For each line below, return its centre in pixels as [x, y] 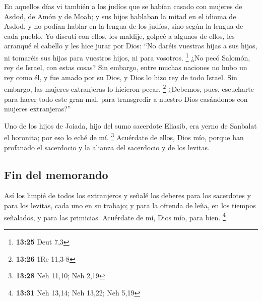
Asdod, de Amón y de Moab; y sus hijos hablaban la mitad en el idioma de [120, 16]
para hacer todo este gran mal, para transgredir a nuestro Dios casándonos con [126, 99]
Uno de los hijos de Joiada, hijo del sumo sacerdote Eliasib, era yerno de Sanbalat [130, 125]
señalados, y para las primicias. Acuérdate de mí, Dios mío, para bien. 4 [115, 216]
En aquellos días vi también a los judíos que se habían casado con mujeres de [123, 6]
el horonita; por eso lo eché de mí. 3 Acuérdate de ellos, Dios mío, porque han [124, 137]
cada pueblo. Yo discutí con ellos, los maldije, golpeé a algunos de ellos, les [119, 36]
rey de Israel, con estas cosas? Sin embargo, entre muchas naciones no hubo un [126, 67]
